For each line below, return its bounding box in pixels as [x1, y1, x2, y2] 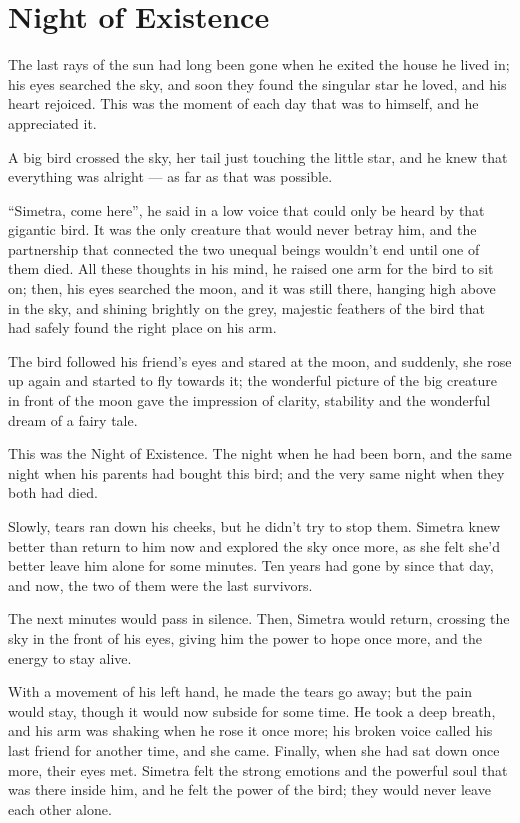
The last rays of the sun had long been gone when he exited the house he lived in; [8, 54, 510, 75]
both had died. [8, 482, 98, 503]
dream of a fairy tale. [8, 409, 138, 430]
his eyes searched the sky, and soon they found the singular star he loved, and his [8, 73, 507, 94]
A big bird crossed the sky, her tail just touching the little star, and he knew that [8, 146, 508, 167]
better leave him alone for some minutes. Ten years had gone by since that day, [8, 555, 494, 576]
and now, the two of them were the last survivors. [8, 574, 313, 595]
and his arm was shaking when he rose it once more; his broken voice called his [8, 720, 493, 741]
